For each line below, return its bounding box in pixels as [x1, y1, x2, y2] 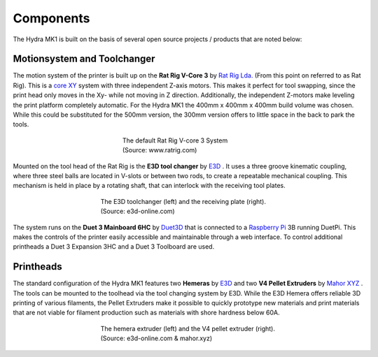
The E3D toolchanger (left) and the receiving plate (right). [100, 197, 266, 205]
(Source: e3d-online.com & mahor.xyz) [100, 334, 213, 342]
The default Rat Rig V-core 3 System [122, 136, 228, 145]
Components [13, 10, 90, 26]
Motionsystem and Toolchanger [13, 53, 155, 65]
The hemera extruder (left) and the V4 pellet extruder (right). [100, 324, 276, 333]
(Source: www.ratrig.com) [122, 146, 197, 154]
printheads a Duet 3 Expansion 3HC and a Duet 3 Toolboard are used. [13, 242, 215, 251]
